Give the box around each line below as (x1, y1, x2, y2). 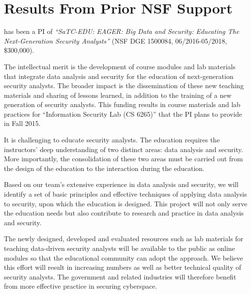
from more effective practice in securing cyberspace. (4, 281, 157, 291)
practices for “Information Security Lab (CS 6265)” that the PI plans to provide (4, 108, 242, 119)
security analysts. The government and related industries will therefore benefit (4, 271, 236, 281)
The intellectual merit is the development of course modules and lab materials (4, 61, 235, 71)
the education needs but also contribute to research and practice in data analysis (4, 208, 244, 218)
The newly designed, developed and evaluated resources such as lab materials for (4, 233, 244, 244)
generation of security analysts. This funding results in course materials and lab (4, 99, 241, 109)
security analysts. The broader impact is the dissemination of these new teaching (4, 80, 244, 91)
